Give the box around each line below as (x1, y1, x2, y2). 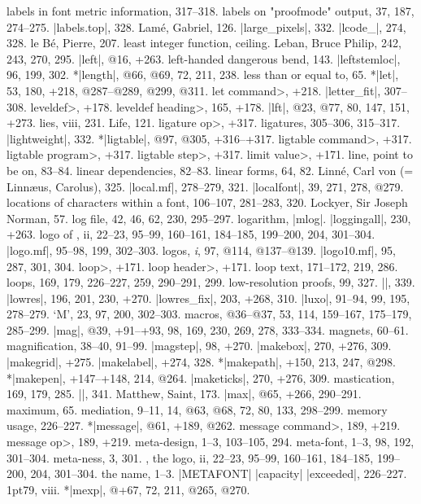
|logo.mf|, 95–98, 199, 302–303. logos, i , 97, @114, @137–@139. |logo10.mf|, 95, (7, 241, 396, 258)
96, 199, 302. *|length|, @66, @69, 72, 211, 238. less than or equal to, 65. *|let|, (7, 66, 399, 83)
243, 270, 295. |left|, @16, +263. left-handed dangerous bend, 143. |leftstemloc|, (7, 50, 401, 67)
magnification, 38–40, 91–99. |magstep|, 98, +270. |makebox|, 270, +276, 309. (7, 337, 392, 354)
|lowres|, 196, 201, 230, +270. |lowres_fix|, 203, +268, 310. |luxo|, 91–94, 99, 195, (7, 289, 410, 306)
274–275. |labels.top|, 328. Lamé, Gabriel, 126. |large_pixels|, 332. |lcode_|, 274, (7, 18, 406, 35)
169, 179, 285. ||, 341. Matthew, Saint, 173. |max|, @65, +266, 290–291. (7, 385, 362, 402)
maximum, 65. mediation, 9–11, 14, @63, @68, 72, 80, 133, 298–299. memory (7, 401, 388, 418)
